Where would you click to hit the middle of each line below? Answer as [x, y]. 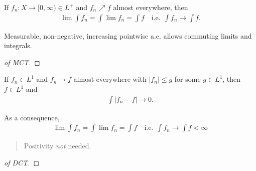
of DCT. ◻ [22, 162]
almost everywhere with [110, 79]
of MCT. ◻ [22, 62]
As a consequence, [32, 117]
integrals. [18, 45]
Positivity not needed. [57, 146]
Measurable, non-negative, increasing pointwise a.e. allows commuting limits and [128, 35]
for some [187, 79]
